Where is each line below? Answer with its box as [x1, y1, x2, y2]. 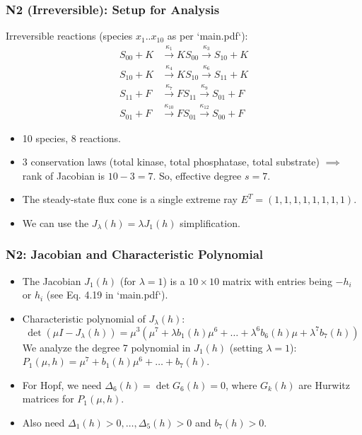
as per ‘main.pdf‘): [167, 28, 248, 43]
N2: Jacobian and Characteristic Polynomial [6, 245, 264, 263]
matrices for [22, 391, 74, 406]
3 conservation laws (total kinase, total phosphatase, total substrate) [22, 154, 320, 169]
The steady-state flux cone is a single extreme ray [22, 192, 238, 207]
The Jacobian [22, 273, 81, 288]
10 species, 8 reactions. [22, 130, 121, 145]
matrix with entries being [222, 273, 332, 288]
